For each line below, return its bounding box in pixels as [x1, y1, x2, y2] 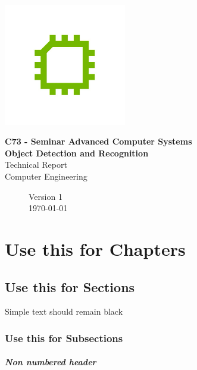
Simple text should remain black [5, 305, 123, 318]
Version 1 [29, 190, 62, 202]
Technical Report [5, 158, 67, 171]
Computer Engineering [5, 170, 87, 182]
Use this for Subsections [5, 330, 123, 345]
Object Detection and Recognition [5, 146, 149, 159]
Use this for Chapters [5, 236, 186, 261]
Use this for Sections [5, 277, 135, 296]
